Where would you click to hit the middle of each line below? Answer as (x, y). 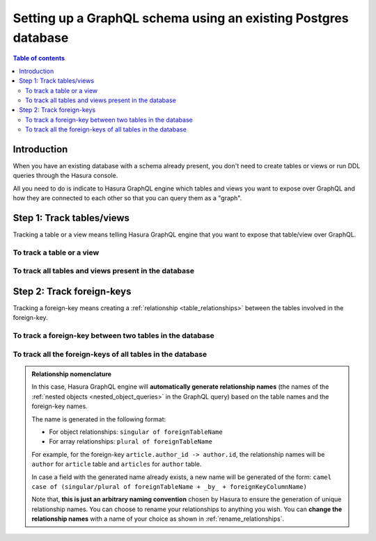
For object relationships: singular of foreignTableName (136, 432)
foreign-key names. (60, 406)
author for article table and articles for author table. (117, 464)
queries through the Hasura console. (65, 176)
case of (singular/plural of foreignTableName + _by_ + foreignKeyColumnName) (170, 486)
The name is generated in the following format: (99, 419)
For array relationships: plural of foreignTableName (131, 442)
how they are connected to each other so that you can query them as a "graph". (127, 198)
